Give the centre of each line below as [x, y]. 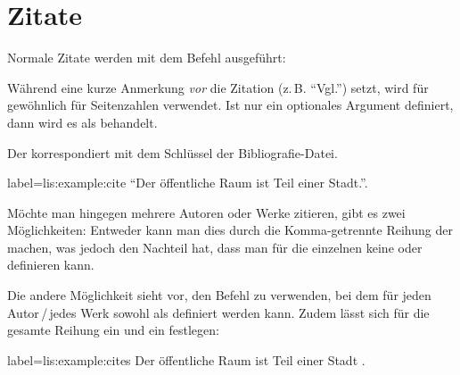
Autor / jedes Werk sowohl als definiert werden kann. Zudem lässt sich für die [218, 312]
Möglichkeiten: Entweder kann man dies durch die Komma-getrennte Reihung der [230, 230]
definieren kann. [51, 265]
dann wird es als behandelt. [82, 122]
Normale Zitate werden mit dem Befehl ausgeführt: [147, 58]
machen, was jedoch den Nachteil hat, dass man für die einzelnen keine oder [215, 247]
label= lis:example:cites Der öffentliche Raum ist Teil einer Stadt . [186, 359]
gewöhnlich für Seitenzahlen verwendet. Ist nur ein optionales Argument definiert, [230, 105]
